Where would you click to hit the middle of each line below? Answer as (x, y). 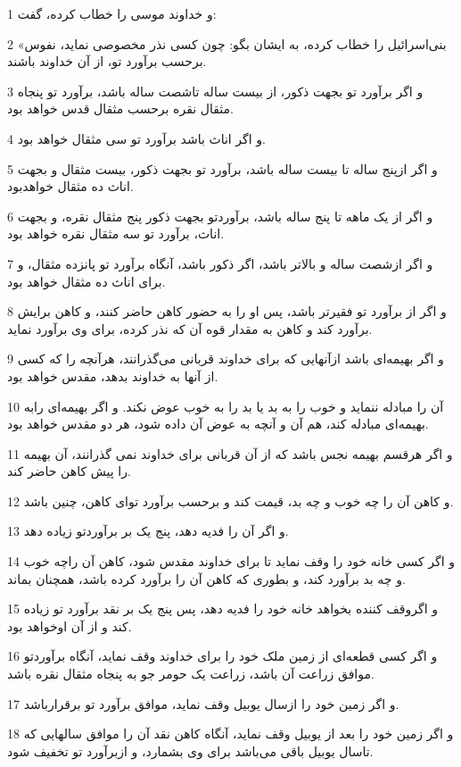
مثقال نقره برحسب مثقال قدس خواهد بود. (120, 108)
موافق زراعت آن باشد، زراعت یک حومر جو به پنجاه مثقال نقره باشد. (191, 674)
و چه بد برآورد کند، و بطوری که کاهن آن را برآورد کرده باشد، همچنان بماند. (206, 578)
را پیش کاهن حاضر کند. (69, 471)
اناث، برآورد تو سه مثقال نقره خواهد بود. (116, 233)
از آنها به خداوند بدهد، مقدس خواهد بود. (113, 375)
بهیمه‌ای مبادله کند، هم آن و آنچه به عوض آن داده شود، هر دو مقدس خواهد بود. (218, 424)
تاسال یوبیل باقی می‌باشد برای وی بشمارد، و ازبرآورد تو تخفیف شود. (190, 750)
